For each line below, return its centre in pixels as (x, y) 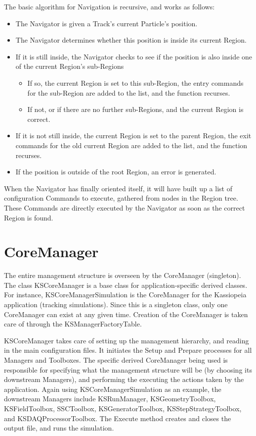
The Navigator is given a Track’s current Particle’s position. (107, 23)
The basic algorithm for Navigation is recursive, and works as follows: (109, 6)
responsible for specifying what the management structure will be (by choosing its (128, 369)
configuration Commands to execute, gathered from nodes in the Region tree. (121, 198)
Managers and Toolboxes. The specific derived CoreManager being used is (116, 359)
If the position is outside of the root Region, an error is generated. (116, 172)
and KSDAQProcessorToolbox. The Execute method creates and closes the (118, 418)
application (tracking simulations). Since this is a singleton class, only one (116, 304)
